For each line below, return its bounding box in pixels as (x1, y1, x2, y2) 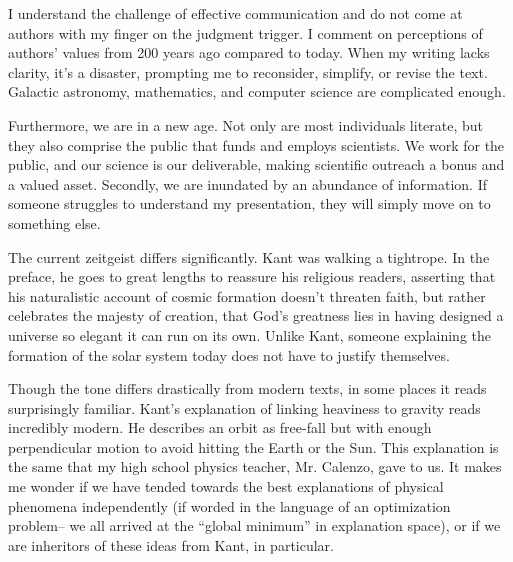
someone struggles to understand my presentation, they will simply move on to (8, 193, 491, 214)
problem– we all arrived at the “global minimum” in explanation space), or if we (8, 515, 501, 536)
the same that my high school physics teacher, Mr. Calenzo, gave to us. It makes (8, 456, 502, 477)
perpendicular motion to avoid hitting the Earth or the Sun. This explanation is (8, 436, 499, 457)
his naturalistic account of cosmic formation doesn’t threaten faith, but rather (8, 285, 486, 306)
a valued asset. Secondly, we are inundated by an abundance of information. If (8, 173, 487, 194)
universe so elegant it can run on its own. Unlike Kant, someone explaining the (8, 324, 491, 345)
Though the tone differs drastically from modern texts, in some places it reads (8, 378, 487, 399)
